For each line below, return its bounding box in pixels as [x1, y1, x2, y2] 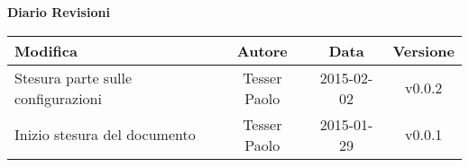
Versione [392, 40, 455, 61]
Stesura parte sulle [14, 66, 133, 88]
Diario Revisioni [7, 3, 110, 21]
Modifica [14, 40, 78, 61]
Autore [236, 40, 288, 61]
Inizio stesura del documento [14, 124, 196, 145]
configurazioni [14, 87, 102, 109]
